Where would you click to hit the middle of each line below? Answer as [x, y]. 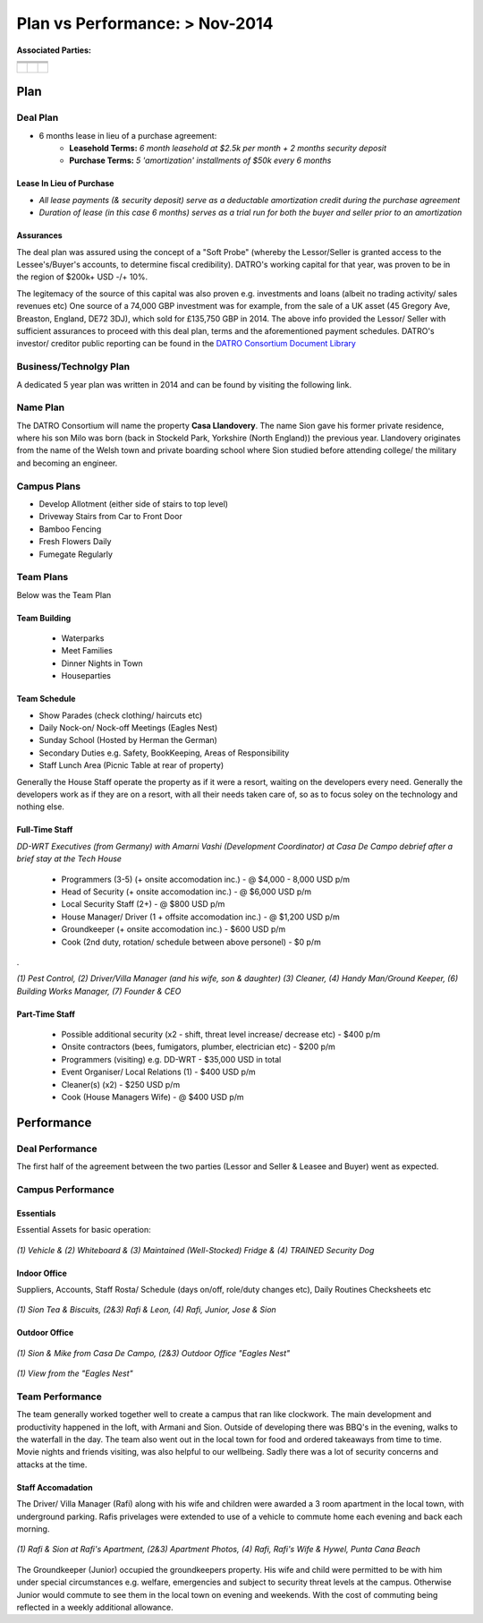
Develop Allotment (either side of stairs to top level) [133, 504]
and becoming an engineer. [67, 463]
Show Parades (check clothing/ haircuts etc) [121, 715]
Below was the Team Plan [64, 594]
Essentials [36, 1213]
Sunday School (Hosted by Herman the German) [128, 740]
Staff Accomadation [55, 1487]
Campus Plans [48, 486]
